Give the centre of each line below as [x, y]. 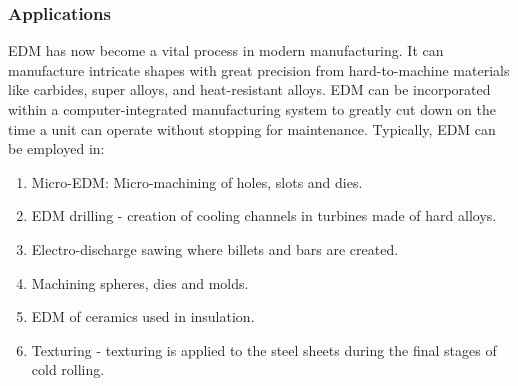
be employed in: [56, 148]
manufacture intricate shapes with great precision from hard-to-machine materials [259, 69]
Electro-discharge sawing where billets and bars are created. [215, 248]
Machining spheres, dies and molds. [140, 282]
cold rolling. [68, 369]
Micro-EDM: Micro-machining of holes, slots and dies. [197, 181]
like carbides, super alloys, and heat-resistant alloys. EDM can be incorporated [249, 89]
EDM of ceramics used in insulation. [143, 316]
